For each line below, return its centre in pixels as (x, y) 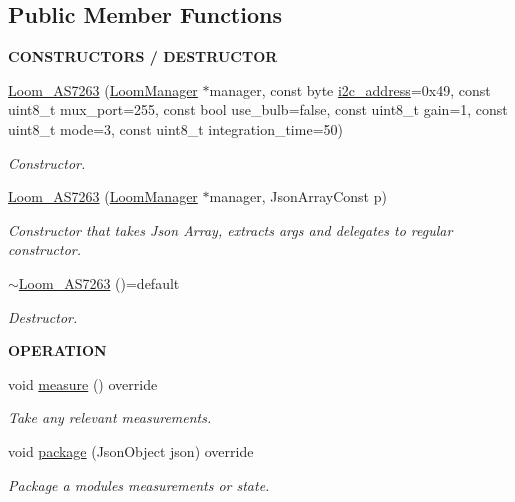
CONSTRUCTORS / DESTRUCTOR (143, 56)
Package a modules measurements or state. (139, 484)
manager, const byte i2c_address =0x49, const (350, 89)
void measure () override (83, 383)
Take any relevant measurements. (110, 417)
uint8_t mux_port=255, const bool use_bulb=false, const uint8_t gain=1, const (258, 109)
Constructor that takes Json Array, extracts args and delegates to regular (230, 229)
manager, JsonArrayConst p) (298, 196)
